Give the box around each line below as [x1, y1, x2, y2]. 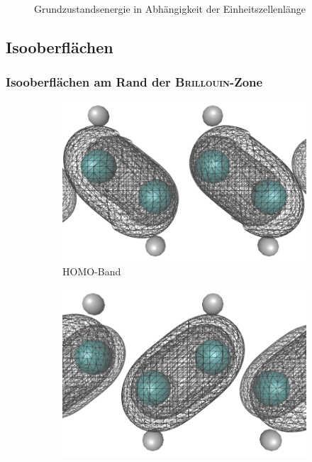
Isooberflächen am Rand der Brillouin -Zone [6, 73, 263, 91]
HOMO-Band [62, 264, 121, 278]
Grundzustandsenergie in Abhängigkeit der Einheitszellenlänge [34, 1, 306, 16]
